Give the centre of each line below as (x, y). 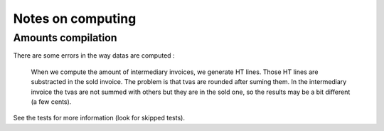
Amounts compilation (65, 38)
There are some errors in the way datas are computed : (94, 56)
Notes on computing (75, 19)
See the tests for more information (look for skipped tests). (99, 118)
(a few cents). (51, 101)
